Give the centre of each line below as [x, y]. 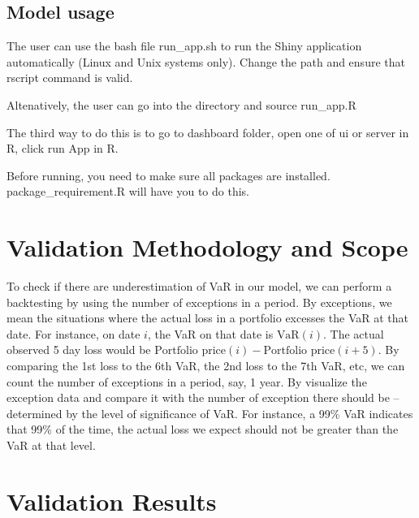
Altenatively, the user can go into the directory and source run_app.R [181, 104]
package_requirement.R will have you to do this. [128, 191]
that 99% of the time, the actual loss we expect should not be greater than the [203, 429]
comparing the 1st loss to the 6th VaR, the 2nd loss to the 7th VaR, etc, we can [206, 366]
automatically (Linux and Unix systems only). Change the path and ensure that [206, 61]
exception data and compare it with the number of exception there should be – [203, 397]
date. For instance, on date [73, 333]
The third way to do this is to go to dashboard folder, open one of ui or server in [208, 132]
